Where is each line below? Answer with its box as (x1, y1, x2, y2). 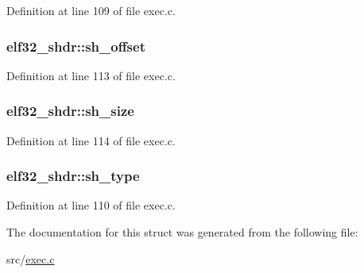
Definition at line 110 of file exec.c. (6, 197, 176, 213)
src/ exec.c (6, 250, 55, 267)
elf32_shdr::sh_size (6, 101, 134, 121)
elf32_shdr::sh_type (6, 166, 140, 186)
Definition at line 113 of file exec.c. (6, 67, 176, 83)
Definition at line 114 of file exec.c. (6, 132, 176, 148)
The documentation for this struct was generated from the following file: (6, 224, 358, 240)
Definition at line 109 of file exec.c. (6, 2, 176, 18)
